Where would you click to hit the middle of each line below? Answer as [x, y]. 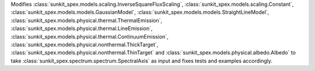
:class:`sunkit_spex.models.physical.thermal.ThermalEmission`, [87, 20]
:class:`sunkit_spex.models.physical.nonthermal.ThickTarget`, [85, 44]
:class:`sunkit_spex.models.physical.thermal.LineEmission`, [82, 28]
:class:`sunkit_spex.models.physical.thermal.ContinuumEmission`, [90, 36]
